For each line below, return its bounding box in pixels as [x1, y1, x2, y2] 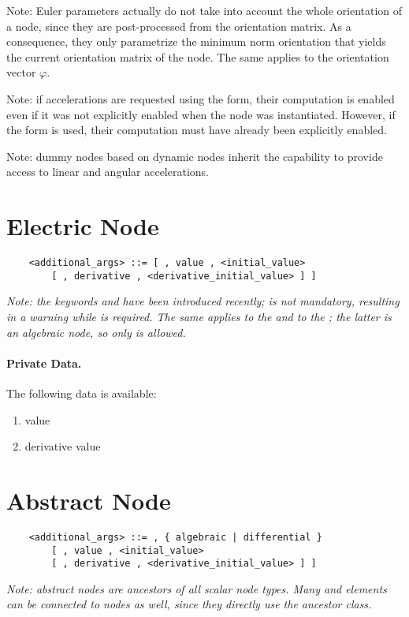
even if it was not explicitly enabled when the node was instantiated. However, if [6, 106, 396, 122]
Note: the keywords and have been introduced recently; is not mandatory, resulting [6, 293, 400, 309]
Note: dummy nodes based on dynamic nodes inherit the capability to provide [6, 148, 383, 164]
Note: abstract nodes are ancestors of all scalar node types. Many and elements [6, 580, 387, 596]
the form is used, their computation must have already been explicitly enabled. [6, 122, 387, 138]
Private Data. [6, 354, 82, 371]
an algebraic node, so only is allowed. [6, 323, 186, 340]
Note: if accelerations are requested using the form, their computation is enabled [6, 90, 395, 107]
